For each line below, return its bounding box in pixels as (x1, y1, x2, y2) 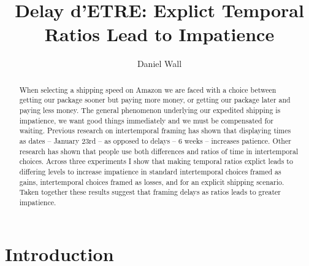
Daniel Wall (137, 57, 182, 70)
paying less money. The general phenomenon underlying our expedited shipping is (19, 105, 281, 115)
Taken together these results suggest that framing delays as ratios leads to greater (19, 187, 281, 197)
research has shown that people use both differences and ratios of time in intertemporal (19, 146, 299, 156)
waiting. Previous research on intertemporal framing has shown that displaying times (19, 125, 291, 136)
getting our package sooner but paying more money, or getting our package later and (19, 95, 291, 105)
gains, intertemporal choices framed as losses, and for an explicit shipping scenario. (19, 176, 284, 187)
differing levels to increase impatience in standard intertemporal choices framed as (19, 166, 281, 176)
